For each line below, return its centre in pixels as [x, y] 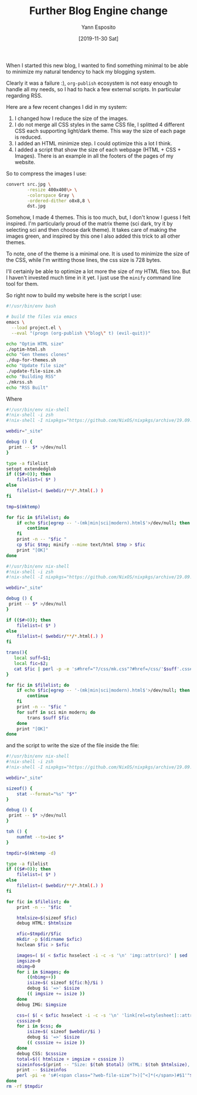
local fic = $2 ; [31, 663]
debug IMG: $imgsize [42, 1004]
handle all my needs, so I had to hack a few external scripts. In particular [94, 89]
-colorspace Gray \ [51, 195]
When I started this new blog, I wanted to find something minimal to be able [97, 65]
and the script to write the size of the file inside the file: [73, 745]
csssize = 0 [29, 1021]
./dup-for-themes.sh [31, 360]
